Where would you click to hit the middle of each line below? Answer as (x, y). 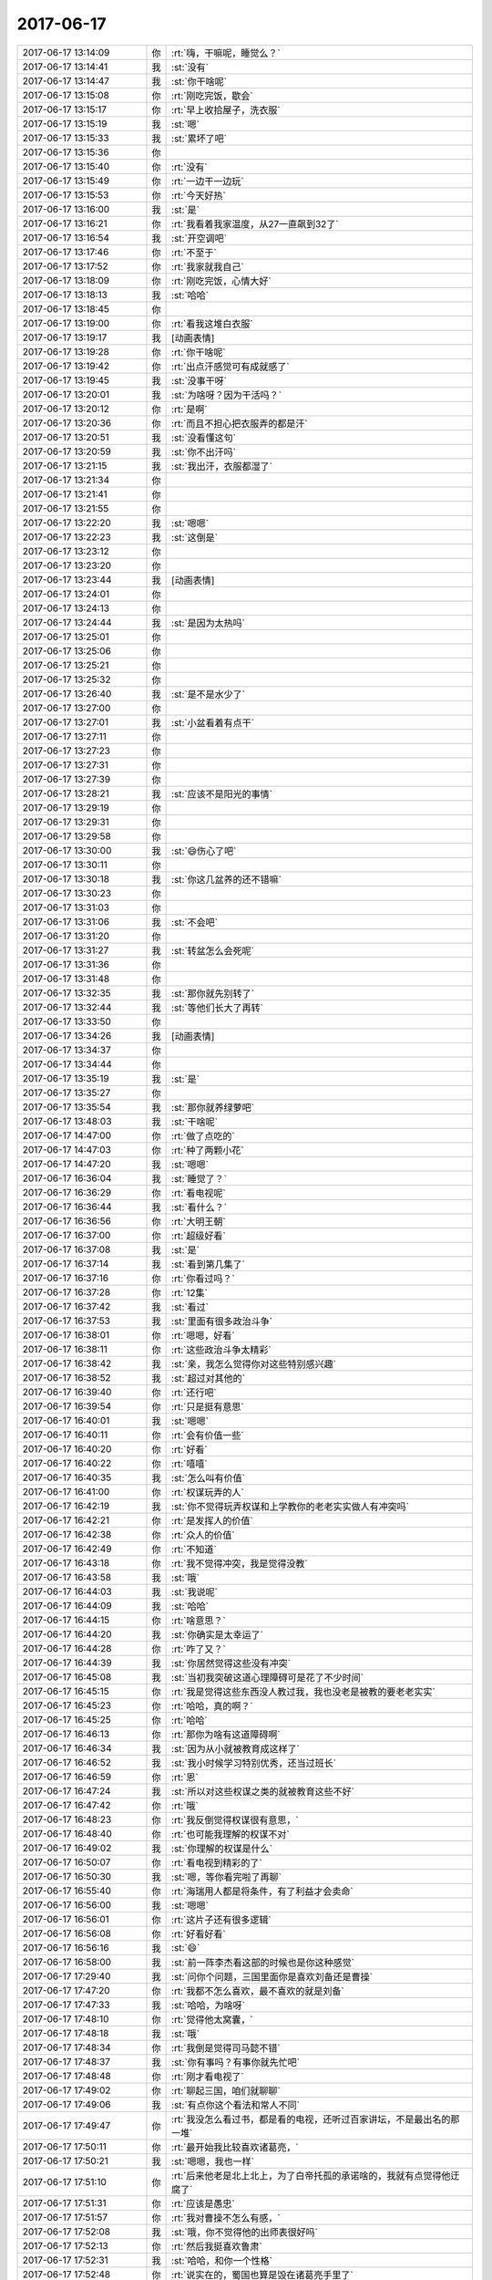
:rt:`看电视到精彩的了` (217, 1862)
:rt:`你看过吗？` (204, 1279)
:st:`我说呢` (195, 1591)
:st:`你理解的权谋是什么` (222, 1849)
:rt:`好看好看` (199, 1933)
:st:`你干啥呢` (200, 81)
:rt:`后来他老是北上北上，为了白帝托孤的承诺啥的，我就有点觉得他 (311, 2175)
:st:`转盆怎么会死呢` (213, 950)
